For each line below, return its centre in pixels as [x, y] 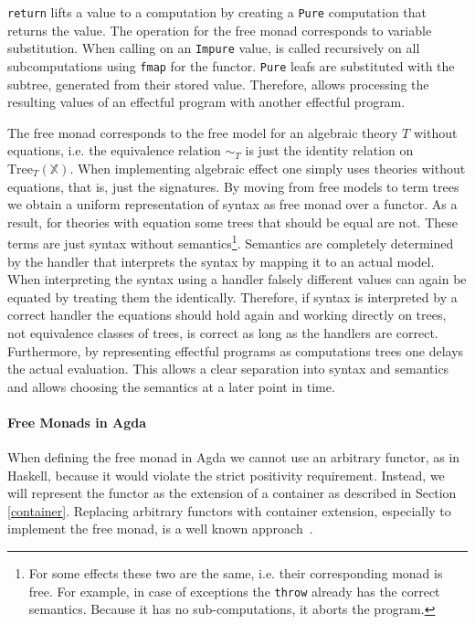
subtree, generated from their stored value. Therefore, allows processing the [218, 84]
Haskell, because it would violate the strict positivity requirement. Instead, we [226, 475]
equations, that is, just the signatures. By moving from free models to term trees [233, 186]
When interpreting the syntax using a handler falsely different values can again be [237, 279]
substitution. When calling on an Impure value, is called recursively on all [214, 48]
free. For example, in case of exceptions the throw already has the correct [234, 591]
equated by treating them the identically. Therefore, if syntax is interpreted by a [232, 296]
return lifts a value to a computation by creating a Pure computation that [217, 12]
